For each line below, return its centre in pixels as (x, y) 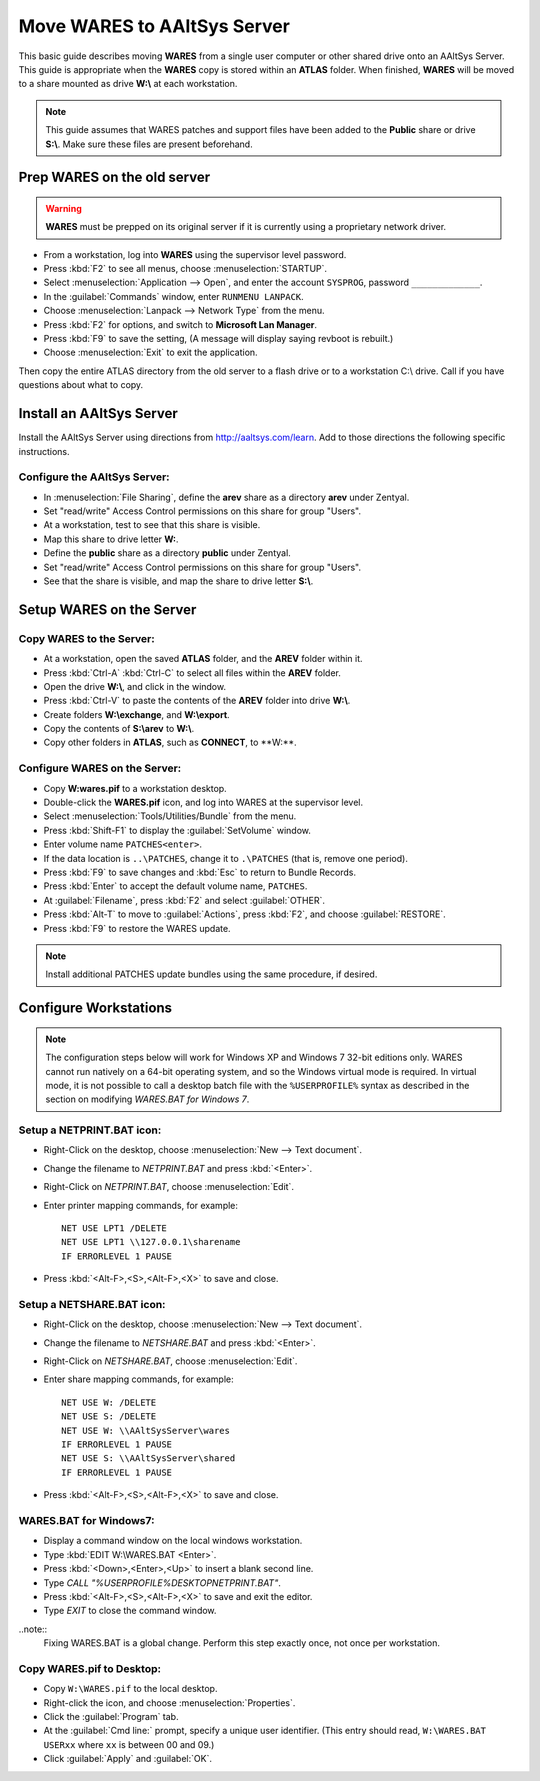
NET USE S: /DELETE (109, 1416)
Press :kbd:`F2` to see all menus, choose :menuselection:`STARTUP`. (185, 269)
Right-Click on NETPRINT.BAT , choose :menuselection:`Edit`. (169, 1187)
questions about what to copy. (81, 385)
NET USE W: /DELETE (109, 1402)
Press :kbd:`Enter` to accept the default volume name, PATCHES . (175, 886)
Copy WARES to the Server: (86, 638)
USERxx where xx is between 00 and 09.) (129, 1744)
